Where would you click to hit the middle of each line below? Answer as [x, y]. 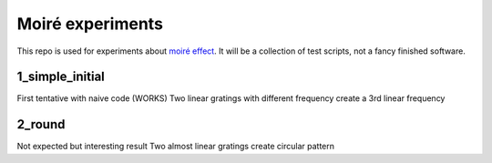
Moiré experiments [90, 24]
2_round [41, 124]
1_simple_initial [61, 77]
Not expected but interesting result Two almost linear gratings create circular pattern [175, 147]
